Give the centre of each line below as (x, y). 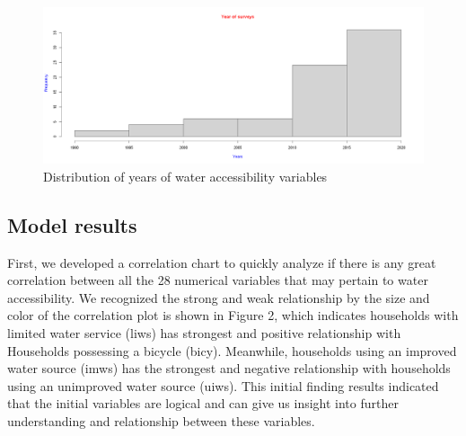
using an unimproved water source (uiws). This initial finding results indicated (223, 385)
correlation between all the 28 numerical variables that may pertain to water (218, 280)
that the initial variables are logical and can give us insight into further (203, 403)
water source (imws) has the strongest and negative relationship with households (229, 368)
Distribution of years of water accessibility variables (185, 176)
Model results (72, 224)
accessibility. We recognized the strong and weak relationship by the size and (219, 297)
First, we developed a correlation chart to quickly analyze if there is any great (222, 262)
